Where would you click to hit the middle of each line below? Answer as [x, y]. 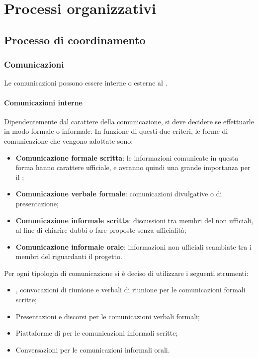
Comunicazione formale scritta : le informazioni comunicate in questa [127, 157]
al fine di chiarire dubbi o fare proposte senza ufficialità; [101, 230]
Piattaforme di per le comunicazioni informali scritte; [97, 333]
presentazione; [37, 203]
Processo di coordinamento [75, 40]
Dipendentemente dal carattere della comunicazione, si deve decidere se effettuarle [129, 121]
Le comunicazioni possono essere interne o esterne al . [86, 83]
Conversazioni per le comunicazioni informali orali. [93, 349]
